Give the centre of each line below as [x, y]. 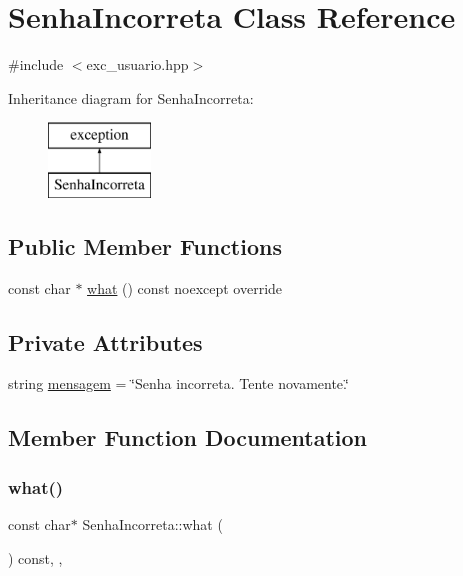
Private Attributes [105, 341]
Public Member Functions [145, 245]
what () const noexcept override [185, 287]
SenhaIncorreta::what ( [152, 524]
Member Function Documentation [188, 437]
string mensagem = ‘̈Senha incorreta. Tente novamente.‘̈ [178, 383]
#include [36, 64]
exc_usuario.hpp [137, 64]
